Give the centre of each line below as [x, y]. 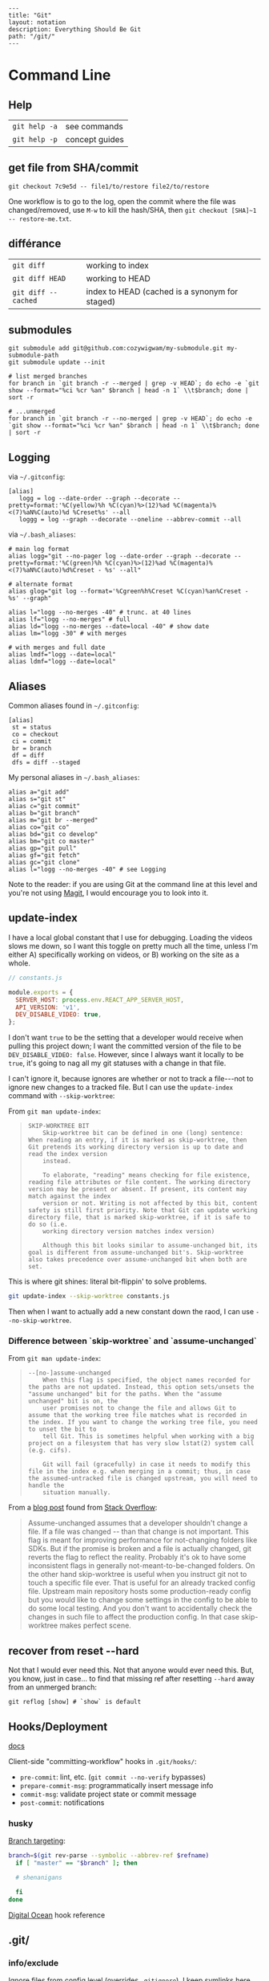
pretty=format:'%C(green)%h [55, 563]
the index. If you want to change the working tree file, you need [143, 1423]
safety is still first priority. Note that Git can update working [143, 1211]
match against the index [69, 1197]
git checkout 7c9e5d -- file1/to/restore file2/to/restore [109, 186]
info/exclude [34, 1963]
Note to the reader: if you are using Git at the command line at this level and [133, 884]
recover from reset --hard [74, 1650]
